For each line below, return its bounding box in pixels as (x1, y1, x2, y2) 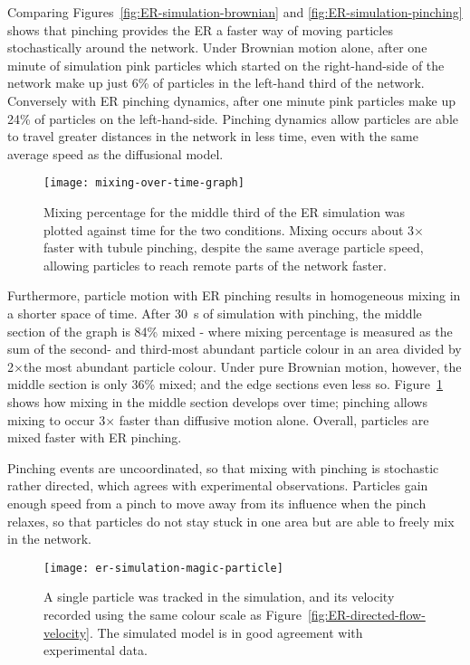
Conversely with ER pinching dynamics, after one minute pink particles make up (7, 90, 456, 109)
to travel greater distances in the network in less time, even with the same (7, 127, 418, 146)
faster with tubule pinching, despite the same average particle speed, (43, 238, 424, 257)
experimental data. (43, 641, 148, 660)
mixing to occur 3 (7, 410, 106, 429)
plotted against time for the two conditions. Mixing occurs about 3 (43, 220, 415, 239)
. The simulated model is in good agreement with (89, 622, 363, 641)
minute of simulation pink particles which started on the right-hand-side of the (7, 55, 445, 74)
